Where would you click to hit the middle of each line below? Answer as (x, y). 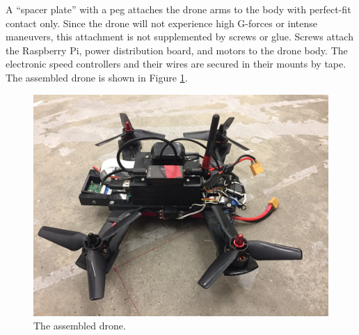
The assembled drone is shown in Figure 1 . (97, 77)
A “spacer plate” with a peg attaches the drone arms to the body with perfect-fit (178, 9)
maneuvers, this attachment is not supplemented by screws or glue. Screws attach (179, 37)
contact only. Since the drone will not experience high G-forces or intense (162, 23)
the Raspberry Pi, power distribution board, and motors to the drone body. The (177, 50)
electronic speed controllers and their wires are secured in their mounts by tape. (176, 64)
